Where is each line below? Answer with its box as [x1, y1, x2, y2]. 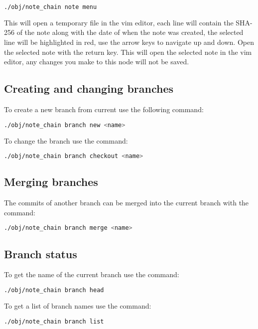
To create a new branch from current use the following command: [4, 104, 204, 115]
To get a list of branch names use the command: [4, 300, 151, 311]
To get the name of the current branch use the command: [4, 269, 179, 280]
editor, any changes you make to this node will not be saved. [4, 56, 189, 67]
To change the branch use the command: [4, 135, 128, 146]
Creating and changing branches [4, 81, 174, 96]
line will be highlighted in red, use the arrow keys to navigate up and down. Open [4, 37, 254, 47]
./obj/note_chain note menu [4, 3, 97, 10]
